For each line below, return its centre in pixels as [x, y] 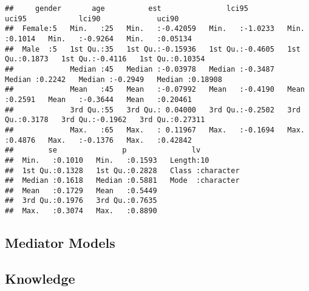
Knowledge [40, 278]
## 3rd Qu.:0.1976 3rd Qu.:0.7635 [81, 201]
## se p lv [103, 150]
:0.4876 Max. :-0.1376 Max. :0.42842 [98, 140]
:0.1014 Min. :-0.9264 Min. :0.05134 [98, 39]
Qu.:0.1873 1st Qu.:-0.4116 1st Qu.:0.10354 [105, 59]
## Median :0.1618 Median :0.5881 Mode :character [122, 181]
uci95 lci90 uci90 [92, 19]
